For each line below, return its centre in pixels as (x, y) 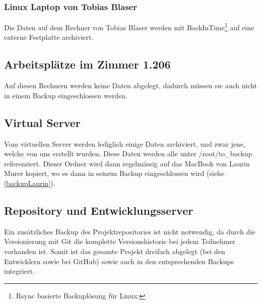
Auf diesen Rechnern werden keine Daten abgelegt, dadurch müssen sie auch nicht (131, 85)
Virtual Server (42, 122)
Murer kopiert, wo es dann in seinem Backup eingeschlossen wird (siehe (114, 173)
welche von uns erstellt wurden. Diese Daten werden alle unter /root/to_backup (128, 154)
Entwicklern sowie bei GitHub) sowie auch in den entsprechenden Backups (119, 261)
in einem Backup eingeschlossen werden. (66, 95)
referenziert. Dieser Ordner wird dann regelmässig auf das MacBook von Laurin (127, 163)
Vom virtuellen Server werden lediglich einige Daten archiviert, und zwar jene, (125, 143)
